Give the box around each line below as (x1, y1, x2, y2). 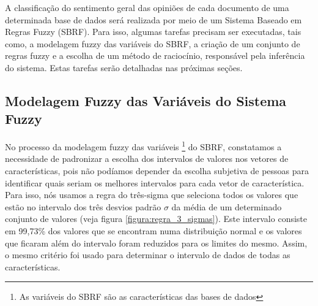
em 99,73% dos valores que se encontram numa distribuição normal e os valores (5, 224, 302, 237)
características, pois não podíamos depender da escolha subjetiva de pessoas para (5, 164, 309, 177)
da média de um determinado (171, 200, 282, 213)
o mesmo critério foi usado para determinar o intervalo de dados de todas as (5, 248, 290, 261)
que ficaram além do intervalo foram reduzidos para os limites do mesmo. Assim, (5, 236, 308, 249)
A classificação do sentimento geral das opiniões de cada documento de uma (5, 1, 289, 13)
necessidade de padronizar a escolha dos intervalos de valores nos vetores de (5, 152, 289, 165)
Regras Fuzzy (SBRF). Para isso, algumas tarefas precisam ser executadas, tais (5, 25, 301, 38)
